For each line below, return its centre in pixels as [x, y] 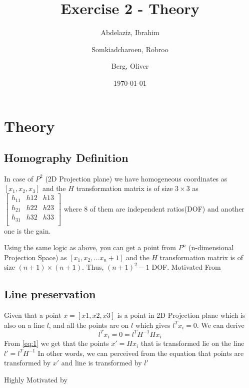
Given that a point [33, 315]
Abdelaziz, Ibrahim [130, 32]
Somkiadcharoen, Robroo [130, 49]
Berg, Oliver [130, 66]
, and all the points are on [89, 325]
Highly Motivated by [36, 380]
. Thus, [93, 267]
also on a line [24, 325]
